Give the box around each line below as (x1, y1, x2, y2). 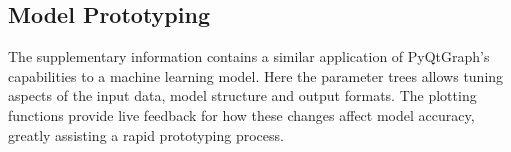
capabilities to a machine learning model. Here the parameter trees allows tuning (8, 65, 504, 86)
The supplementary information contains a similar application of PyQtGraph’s (8, 46, 490, 67)
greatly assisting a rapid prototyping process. (8, 124, 284, 145)
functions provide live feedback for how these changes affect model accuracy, (8, 104, 475, 125)
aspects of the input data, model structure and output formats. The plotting (8, 85, 477, 106)
